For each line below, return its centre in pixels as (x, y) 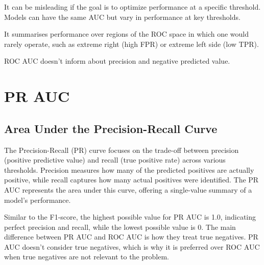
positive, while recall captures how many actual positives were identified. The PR (131, 180)
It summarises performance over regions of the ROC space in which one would (127, 34)
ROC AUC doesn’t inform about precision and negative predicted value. (117, 61)
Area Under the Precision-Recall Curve (111, 128)
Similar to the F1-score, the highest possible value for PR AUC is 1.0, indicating (130, 217)
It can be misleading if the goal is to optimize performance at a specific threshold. (133, 7)
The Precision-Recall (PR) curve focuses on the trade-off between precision (122, 150)
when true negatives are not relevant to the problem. (87, 257)
